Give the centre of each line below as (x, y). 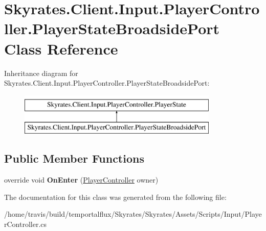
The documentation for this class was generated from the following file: (115, 197)
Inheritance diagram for (41, 73)
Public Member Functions (74, 158)
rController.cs (26, 224)
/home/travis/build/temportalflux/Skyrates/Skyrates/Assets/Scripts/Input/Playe (133, 214)
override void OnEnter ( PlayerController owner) (81, 180)
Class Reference (61, 48)
